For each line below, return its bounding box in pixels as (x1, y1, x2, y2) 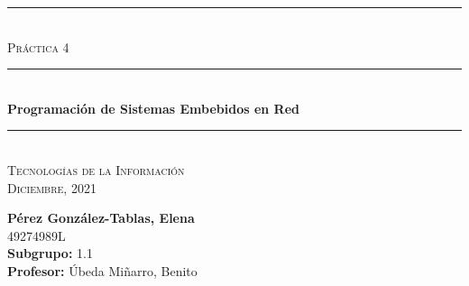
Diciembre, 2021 (7, 178, 97, 197)
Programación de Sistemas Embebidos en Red (7, 98, 300, 117)
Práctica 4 (7, 37, 69, 56)
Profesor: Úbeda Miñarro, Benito (7, 261, 198, 280)
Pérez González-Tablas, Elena (7, 208, 195, 227)
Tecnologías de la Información (7, 160, 185, 179)
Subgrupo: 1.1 (7, 244, 93, 263)
